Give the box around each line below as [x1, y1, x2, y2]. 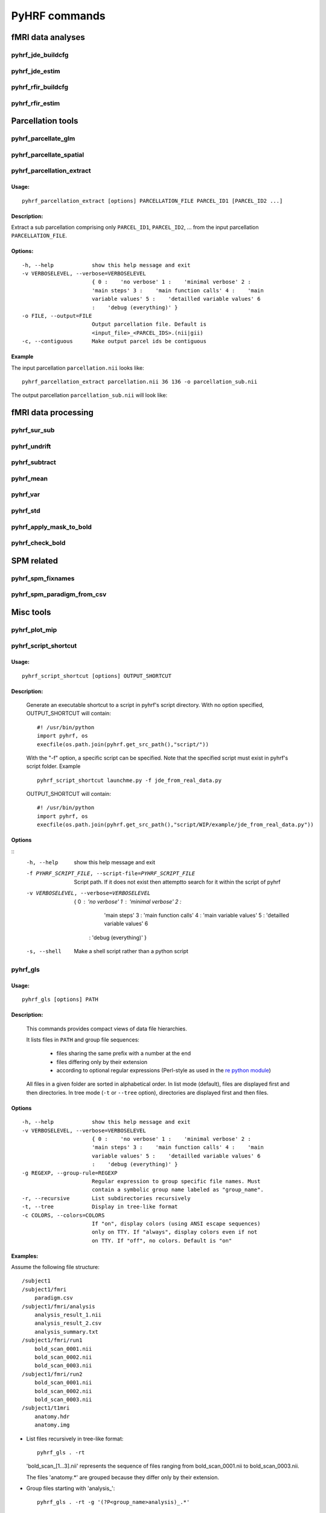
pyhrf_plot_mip [11, 625, 57, 634]
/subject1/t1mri [22, 1405, 70, 1411]
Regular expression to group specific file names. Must [91, 1178, 261, 1184]
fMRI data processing [11, 407, 94, 418]
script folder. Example [26, 763, 81, 770]
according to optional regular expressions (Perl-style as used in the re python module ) [56, 1067, 271, 1074]
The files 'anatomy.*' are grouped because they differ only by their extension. [26, 1474, 220, 1481]
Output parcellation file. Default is [91, 321, 206, 328]
